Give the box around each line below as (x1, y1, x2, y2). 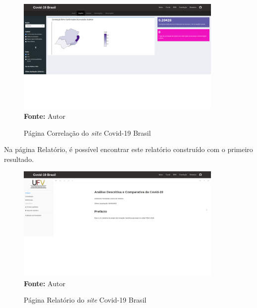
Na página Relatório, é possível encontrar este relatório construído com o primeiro (4, 144, 253, 154)
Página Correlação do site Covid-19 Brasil (24, 127, 151, 138)
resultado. (4, 154, 34, 164)
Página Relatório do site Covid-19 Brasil (24, 295, 147, 305)
